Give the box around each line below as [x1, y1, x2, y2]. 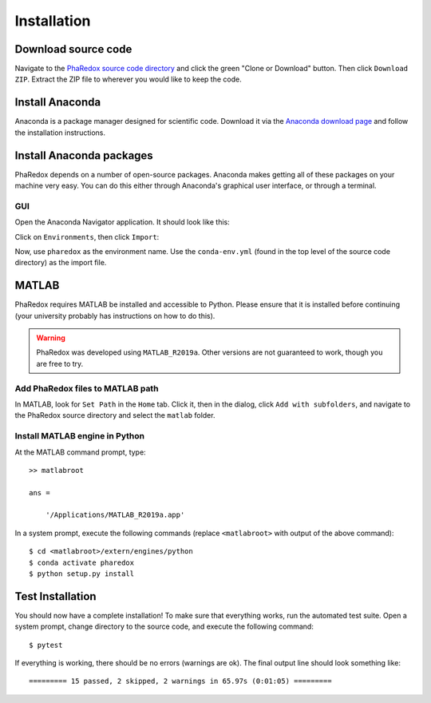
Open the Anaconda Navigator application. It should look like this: [14, 217, 231, 227]
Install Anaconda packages [14, 149, 153, 162]
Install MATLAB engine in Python [14, 431, 145, 442]
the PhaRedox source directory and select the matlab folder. [14, 411, 215, 420]
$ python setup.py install [29, 570, 135, 578]
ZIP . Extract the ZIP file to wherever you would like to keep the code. [14, 74, 243, 84]
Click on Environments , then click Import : [14, 232, 160, 241]
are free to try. [36, 359, 84, 368]
